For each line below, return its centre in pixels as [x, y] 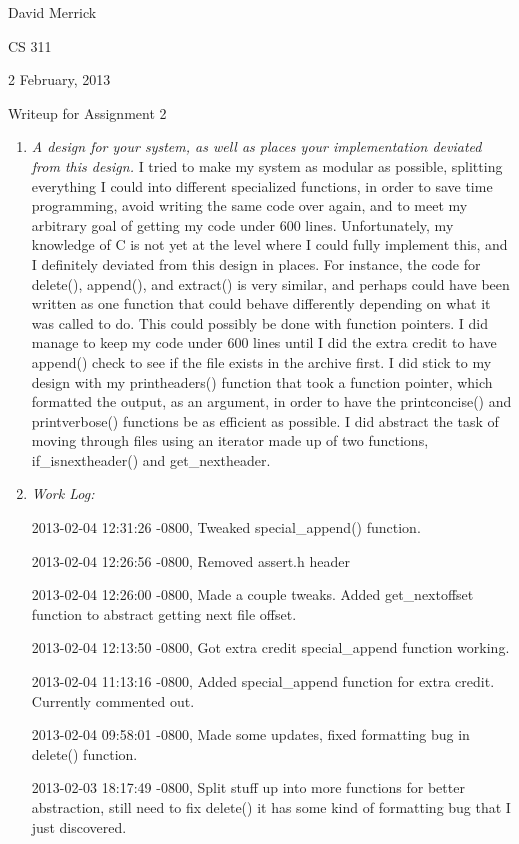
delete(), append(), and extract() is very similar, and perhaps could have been [270, 283]
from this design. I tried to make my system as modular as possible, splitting [267, 165]
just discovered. [79, 826]
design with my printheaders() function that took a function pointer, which [262, 381]
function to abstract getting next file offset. [164, 613]
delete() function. [84, 753]
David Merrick [52, 12]
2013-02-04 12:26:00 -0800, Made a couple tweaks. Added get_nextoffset [252, 594]
